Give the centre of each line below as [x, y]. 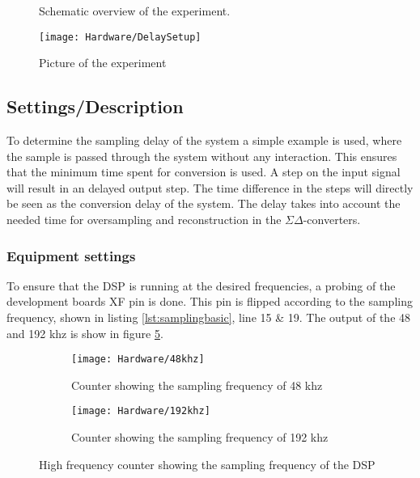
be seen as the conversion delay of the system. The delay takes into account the [204, 203]
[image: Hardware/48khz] [138, 360]
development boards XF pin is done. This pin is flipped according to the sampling [210, 301]
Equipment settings [71, 255]
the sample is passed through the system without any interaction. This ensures [202, 156]
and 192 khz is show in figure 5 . [85, 333]
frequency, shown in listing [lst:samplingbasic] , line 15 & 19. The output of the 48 [209, 317]
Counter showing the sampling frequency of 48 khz [197, 385]
